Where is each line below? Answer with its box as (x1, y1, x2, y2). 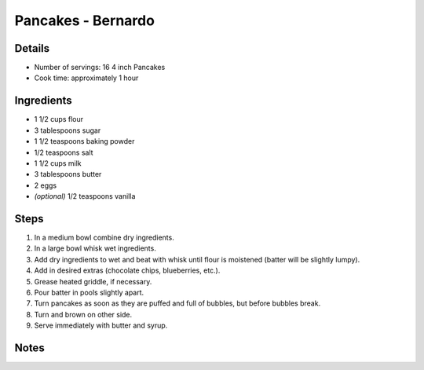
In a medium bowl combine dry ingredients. (34, 233, 174, 242)
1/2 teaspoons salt (34, 148, 93, 157)
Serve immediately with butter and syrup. (34, 321, 168, 330)
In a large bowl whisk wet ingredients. (34, 244, 156, 253)
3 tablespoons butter (34, 170, 102, 179)
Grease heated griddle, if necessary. (34, 277, 152, 286)
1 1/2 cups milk (34, 158, 82, 168)
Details (14, 42, 50, 55)
